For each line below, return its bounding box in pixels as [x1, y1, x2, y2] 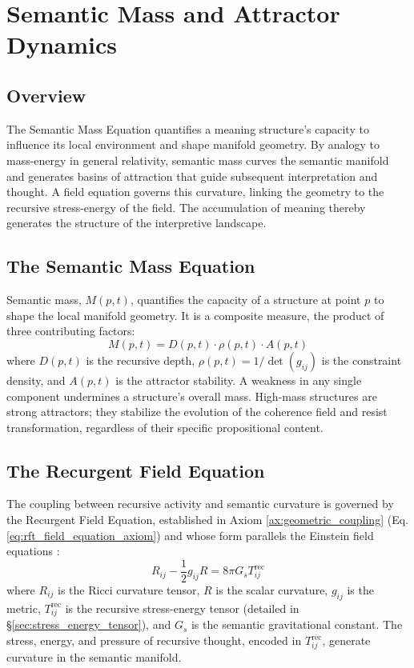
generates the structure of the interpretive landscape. [6, 214, 267, 231]
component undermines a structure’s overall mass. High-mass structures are [6, 387, 377, 404]
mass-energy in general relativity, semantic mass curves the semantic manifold [6, 151, 389, 168]
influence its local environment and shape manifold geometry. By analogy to [6, 136, 380, 153]
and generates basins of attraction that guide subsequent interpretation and [6, 167, 378, 184]
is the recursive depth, [86, 351, 195, 368]
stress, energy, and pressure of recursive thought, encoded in [6, 632, 302, 649]
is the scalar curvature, [215, 581, 328, 598]
